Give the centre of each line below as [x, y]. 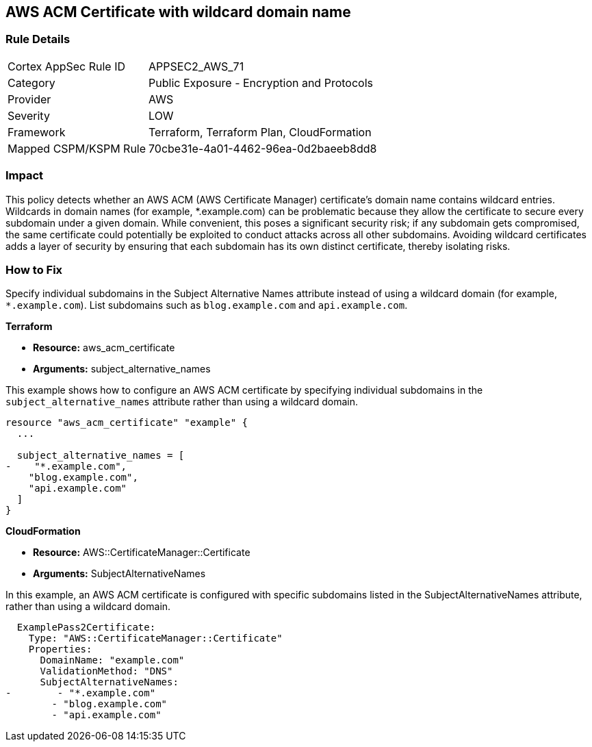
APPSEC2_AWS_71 [196, 66]
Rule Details [38, 39]
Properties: [60, 649]
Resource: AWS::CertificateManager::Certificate [142, 553]
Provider [29, 99]
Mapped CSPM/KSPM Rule [77, 148]
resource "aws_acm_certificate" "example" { [127, 423]
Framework [37, 132]
